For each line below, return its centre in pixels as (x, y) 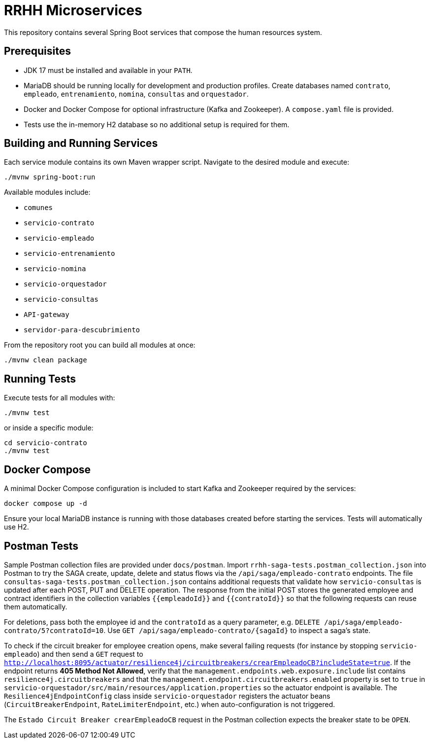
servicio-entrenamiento (69, 254)
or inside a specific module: (49, 428)
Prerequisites (37, 51)
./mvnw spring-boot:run (50, 177)
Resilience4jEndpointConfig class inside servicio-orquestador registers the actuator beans (167, 696)
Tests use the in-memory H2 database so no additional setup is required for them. (157, 124)
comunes (38, 208)
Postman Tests (41, 546)
